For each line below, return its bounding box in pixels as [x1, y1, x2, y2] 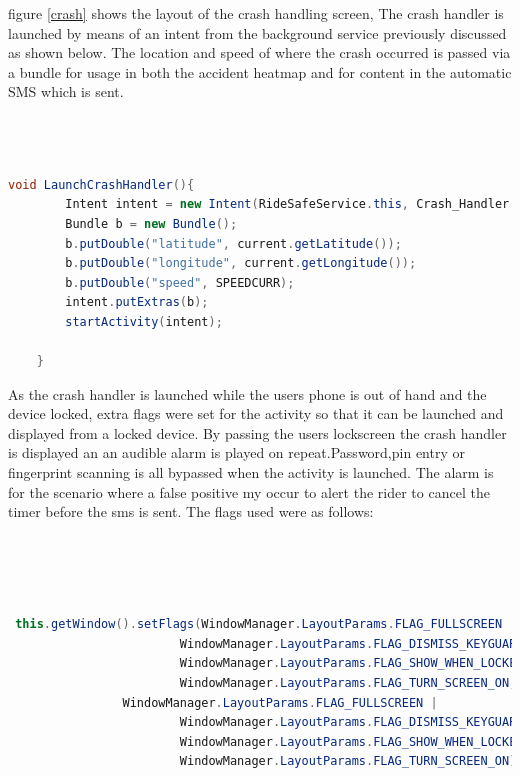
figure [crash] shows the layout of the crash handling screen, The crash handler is [8, 3, 504, 23]
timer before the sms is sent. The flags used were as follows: [8, 501, 374, 522]
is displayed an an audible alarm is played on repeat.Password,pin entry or [8, 442, 465, 463]
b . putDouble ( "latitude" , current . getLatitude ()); [65, 236, 402, 251]
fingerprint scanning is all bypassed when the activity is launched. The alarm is [8, 462, 494, 483]
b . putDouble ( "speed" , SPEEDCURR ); [65, 275, 295, 290]
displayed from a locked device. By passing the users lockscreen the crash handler [8, 422, 507, 443]
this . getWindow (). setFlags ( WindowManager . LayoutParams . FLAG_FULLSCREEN [15, 617, 503, 632]
